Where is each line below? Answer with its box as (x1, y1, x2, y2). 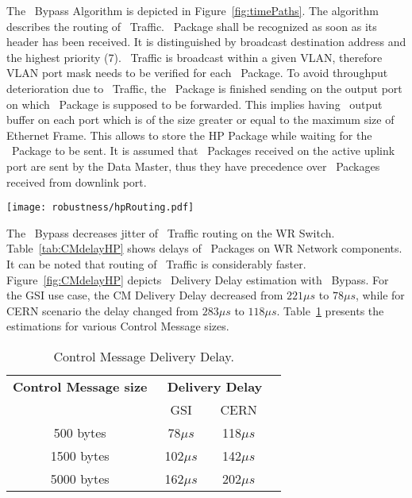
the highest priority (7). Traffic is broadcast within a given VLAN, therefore (6, 48, 383, 65)
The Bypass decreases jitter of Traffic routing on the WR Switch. (6, 224, 335, 241)
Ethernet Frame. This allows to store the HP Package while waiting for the (6, 126, 372, 143)
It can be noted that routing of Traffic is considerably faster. (6, 255, 306, 272)
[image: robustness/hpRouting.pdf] (6, 202, 194, 214)
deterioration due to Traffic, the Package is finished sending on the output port (6, 79, 402, 96)
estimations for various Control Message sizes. (6, 318, 229, 334)
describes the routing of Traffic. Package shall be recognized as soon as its (6, 17, 377, 34)
